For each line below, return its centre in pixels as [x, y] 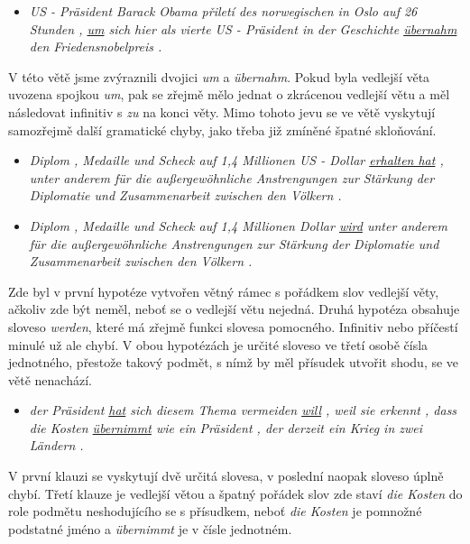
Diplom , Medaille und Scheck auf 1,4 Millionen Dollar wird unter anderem [238, 225]
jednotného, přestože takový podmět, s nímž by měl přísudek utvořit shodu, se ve [234, 362]
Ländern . [56, 445]
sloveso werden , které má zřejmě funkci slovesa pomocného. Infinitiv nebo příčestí [233, 326]
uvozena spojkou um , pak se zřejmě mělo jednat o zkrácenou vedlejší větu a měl [229, 94]
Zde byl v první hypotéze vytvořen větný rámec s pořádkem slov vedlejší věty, [224, 291]
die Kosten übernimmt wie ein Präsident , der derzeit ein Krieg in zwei [226, 427]
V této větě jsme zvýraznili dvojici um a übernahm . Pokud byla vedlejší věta [219, 76]
